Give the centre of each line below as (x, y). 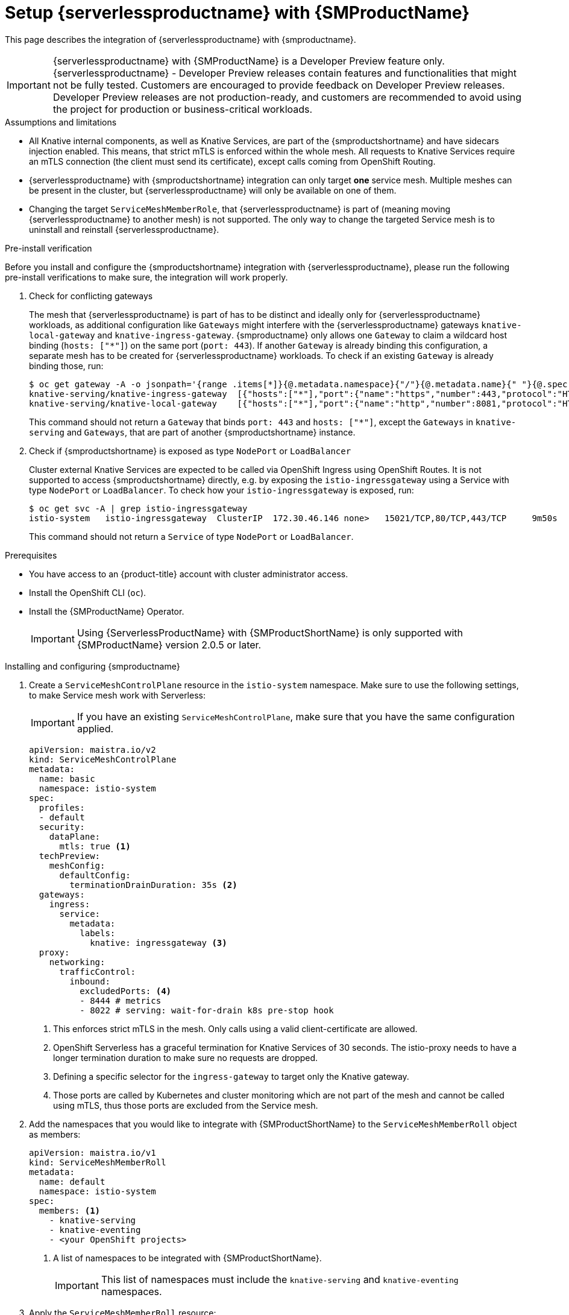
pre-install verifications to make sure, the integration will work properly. (146, 277)
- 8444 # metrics (121, 1000)
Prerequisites (31, 555)
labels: (98, 933)
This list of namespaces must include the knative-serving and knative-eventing (280, 1279)
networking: (77, 962)
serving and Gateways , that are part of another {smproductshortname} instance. (192, 432)
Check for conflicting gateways (91, 296)
